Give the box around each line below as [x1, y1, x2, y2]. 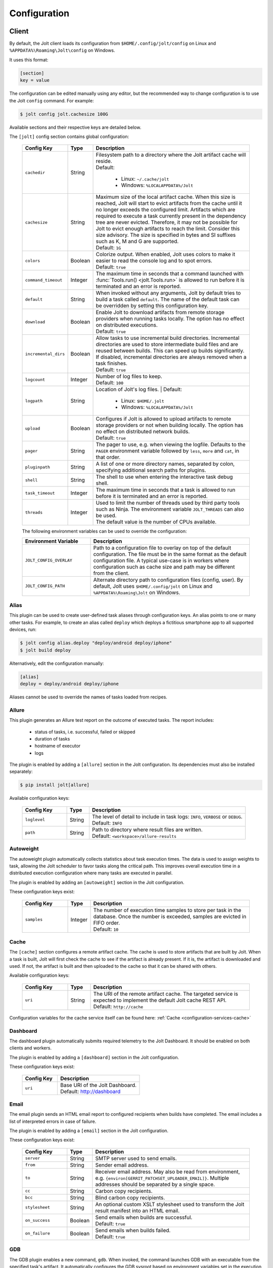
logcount [25, 377, 45, 382]
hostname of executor [34, 743, 81, 749]
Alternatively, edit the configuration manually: [9, 660, 104, 666]
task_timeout [25, 490, 55, 496]
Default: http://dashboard [60, 1088, 121, 1095]
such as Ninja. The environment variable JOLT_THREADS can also [96, 506, 245, 513]
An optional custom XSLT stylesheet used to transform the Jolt [95, 1201, 245, 1208]
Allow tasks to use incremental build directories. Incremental [96, 335, 240, 342]
